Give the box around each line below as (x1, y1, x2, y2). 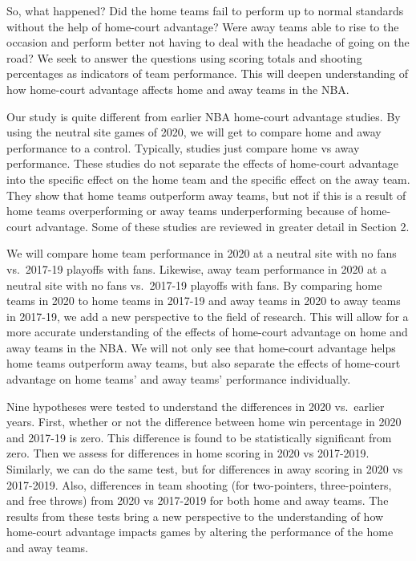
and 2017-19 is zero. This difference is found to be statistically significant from (6, 429, 392, 445)
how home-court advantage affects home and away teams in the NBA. (6, 80, 349, 97)
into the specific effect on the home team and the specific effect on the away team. (6, 170, 410, 187)
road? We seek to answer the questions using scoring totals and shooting (6, 49, 362, 66)
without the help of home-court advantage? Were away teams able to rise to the (6, 18, 399, 35)
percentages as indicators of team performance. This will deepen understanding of (6, 65, 409, 82)
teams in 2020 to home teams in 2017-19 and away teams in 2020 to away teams (6, 292, 401, 309)
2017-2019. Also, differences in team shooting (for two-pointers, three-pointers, (6, 476, 392, 493)
